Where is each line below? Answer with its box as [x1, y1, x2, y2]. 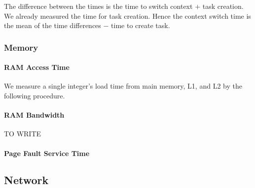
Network [4, 172, 49, 187]
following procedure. [4, 91, 65, 101]
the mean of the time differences [4, 20, 101, 31]
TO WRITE [4, 128, 41, 139]
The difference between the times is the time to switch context [4, 1, 193, 11]
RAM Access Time [4, 62, 70, 72]
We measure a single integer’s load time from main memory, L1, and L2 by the [4, 81, 242, 91]
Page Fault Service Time [4, 148, 90, 158]
